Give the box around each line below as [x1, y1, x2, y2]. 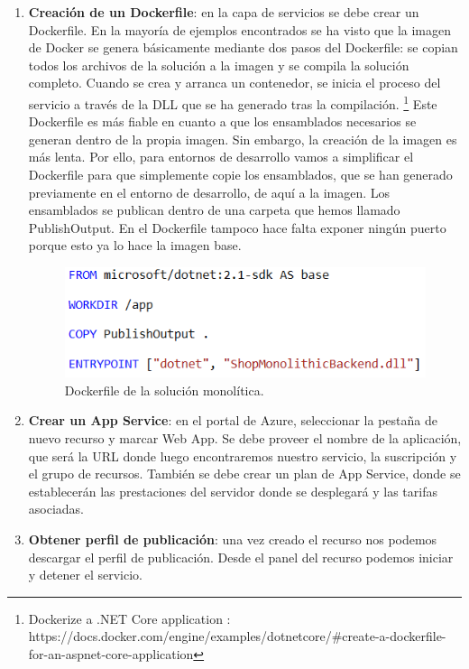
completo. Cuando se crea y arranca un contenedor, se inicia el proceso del [28, 73, 441, 92]
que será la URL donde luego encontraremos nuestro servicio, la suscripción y [28, 446, 457, 465]
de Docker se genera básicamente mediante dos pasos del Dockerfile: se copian [28, 38, 458, 57]
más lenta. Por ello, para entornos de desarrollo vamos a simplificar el [28, 147, 414, 166]
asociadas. [28, 499, 85, 518]
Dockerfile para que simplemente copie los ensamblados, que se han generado [28, 165, 453, 183]
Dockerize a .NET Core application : [28, 609, 231, 627]
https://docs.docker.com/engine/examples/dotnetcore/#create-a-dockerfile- [28, 627, 446, 646]
